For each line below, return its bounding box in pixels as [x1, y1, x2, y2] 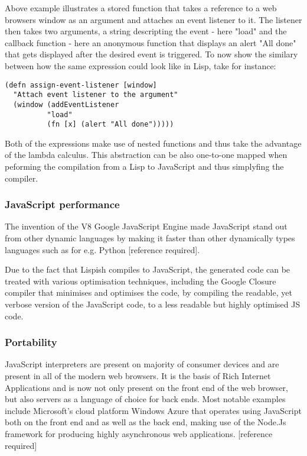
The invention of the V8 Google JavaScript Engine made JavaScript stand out [5, 220, 288, 232]
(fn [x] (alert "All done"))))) [47, 120, 174, 129]
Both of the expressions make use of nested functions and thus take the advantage [5, 137, 302, 149]
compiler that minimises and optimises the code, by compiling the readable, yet [5, 286, 292, 299]
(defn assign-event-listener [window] [5, 80, 157, 89]
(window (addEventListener [13, 100, 119, 109]
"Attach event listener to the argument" [13, 90, 178, 99]
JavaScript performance [5, 197, 120, 212]
